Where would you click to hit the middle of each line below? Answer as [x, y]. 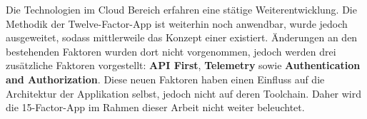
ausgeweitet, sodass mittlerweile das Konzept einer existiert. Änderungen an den [182, 37]
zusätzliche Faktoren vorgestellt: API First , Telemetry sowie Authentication [183, 65]
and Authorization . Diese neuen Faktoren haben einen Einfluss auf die [165, 79]
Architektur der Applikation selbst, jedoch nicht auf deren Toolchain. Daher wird [184, 93]
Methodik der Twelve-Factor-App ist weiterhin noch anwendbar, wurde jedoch [177, 23]
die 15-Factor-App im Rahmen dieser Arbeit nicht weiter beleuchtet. [155, 107]
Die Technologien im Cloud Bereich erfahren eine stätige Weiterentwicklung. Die [181, 9]
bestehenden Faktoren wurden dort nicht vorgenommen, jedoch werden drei [171, 51]
